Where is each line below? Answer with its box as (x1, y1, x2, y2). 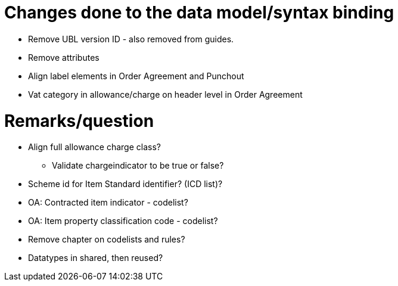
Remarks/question (4, 110, 154, 131)
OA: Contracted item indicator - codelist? (28, 197, 188, 208)
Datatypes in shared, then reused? (28, 253, 163, 263)
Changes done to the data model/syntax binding (4, 2, 394, 23)
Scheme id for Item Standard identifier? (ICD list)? (28, 179, 223, 189)
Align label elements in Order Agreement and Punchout (28, 70, 244, 81)
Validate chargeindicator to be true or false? (52, 160, 224, 171)
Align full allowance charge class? (28, 142, 161, 153)
